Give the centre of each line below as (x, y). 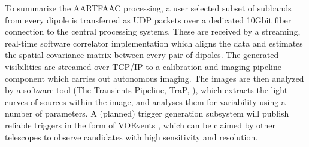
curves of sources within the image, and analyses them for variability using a (145, 101)
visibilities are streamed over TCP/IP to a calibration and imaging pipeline (143, 66)
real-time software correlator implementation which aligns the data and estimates (154, 43)
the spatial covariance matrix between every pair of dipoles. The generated (142, 55)
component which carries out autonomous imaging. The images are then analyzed (154, 78)
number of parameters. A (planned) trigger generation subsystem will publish (147, 113)
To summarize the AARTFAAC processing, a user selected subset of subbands (148, 8)
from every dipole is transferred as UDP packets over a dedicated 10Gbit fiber (148, 19)
